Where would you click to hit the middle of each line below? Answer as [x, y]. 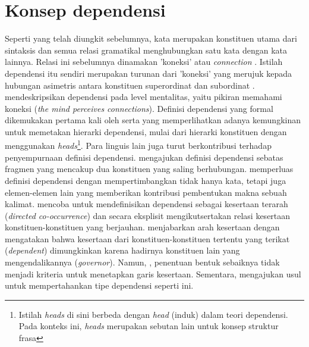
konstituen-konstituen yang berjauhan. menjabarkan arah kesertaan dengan [142, 227]
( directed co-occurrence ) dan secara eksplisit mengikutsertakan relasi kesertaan [148, 215]
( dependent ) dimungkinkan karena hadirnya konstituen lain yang [122, 250]
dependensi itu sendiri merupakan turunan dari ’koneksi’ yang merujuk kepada [149, 73]
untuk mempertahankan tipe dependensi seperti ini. [99, 285]
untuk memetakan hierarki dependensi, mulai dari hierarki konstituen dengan [146, 131]
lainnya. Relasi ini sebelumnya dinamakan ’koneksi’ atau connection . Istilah [144, 62]
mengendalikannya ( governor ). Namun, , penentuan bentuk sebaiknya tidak [142, 262]
